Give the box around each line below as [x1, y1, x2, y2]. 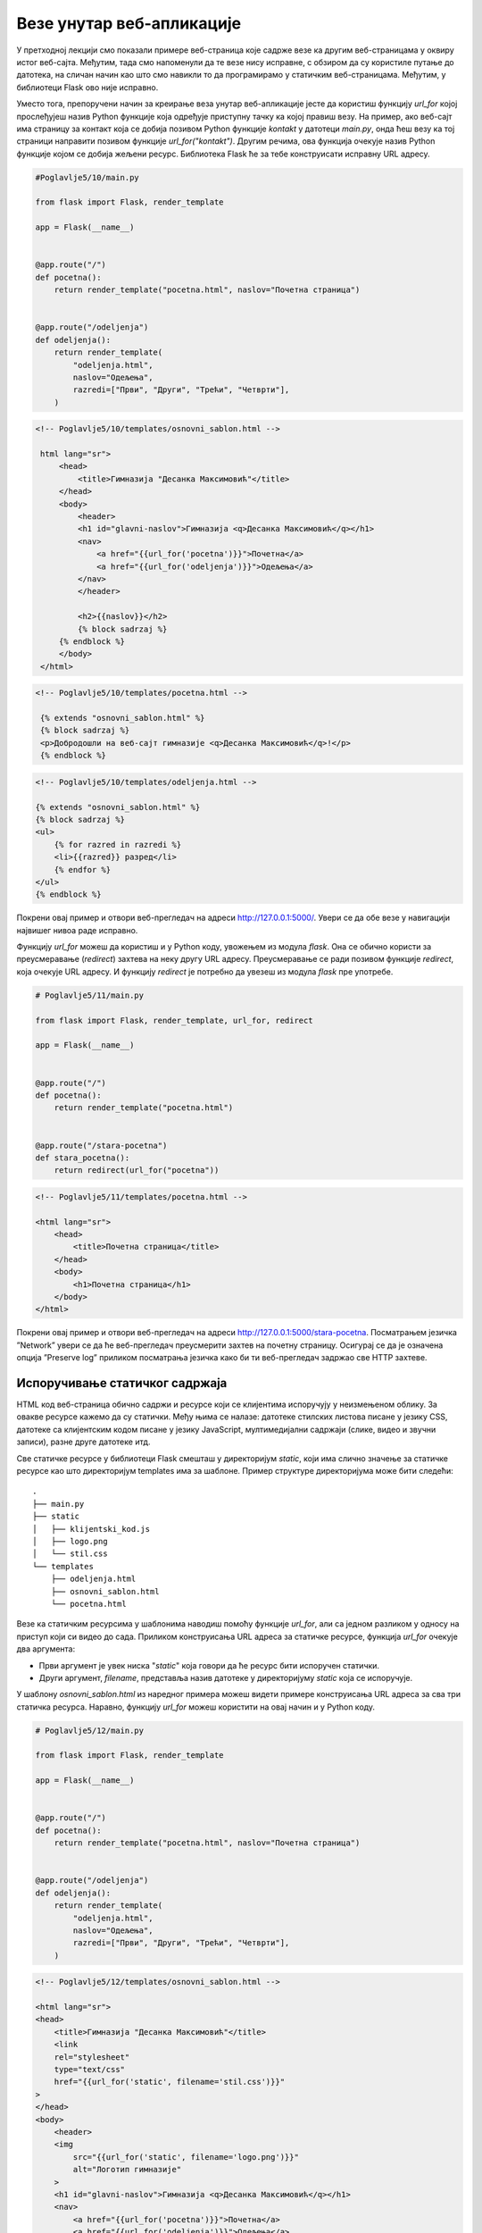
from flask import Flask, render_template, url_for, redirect [35, 1015, 313, 1025]
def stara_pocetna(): [35, 1152, 130, 1163]
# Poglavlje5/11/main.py [35, 990, 145, 1000]
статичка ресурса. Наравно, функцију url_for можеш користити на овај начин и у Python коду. [16, 1702, 375, 1712]
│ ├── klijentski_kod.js [32, 1524, 151, 1534]
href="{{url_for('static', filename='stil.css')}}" [54, 2077, 286, 2087]
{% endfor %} [54, 865, 112, 874]
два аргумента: [16, 1643, 76, 1654]
